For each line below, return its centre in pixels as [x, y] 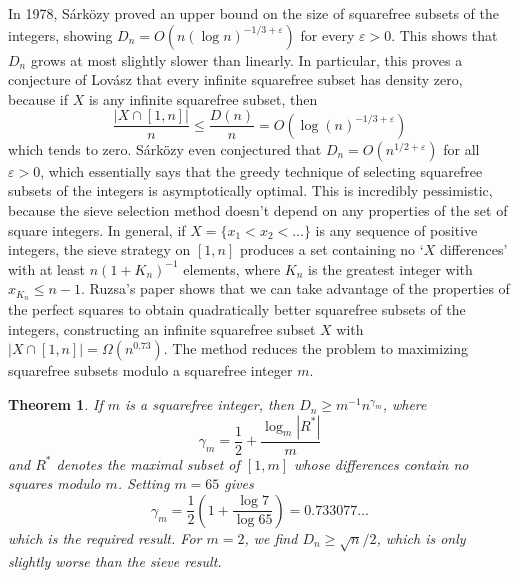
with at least [47, 268]
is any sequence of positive [396, 229]
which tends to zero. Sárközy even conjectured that [165, 148]
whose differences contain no [381, 463]
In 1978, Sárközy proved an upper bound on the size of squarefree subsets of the [253, 13]
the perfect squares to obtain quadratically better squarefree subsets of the [237, 309]
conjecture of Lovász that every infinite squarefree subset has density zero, [235, 79]
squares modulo [54, 483]
